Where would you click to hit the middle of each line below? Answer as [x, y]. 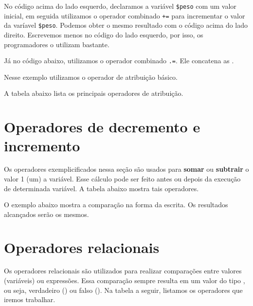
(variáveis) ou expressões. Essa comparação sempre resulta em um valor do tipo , [125, 280]
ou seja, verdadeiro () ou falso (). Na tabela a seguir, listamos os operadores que [123, 290]
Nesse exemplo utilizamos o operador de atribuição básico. [91, 77]
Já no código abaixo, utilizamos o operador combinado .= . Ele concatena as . [119, 61]
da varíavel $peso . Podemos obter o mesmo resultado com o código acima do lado [126, 25]
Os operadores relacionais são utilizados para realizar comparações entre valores [123, 271]
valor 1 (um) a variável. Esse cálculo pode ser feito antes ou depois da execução [122, 178]
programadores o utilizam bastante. [57, 44]
